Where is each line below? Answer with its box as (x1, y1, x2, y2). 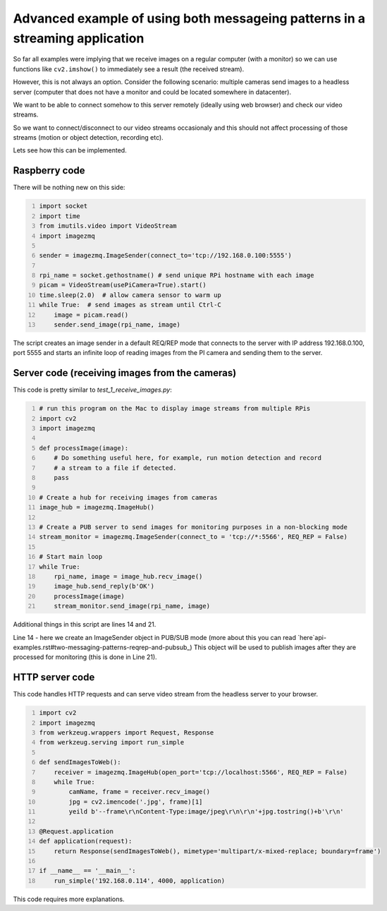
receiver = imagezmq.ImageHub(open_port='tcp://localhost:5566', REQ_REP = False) (54, 768, 348, 776)
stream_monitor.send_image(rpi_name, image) (54, 602, 211, 610)
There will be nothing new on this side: (13, 183, 125, 192)
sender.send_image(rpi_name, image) (54, 321, 181, 329)
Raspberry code (13, 164, 85, 176)
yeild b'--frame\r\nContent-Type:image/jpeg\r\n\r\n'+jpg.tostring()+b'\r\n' (68, 808, 345, 816)
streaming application (13, 30, 145, 46)
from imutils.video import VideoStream (39, 222, 177, 230)
